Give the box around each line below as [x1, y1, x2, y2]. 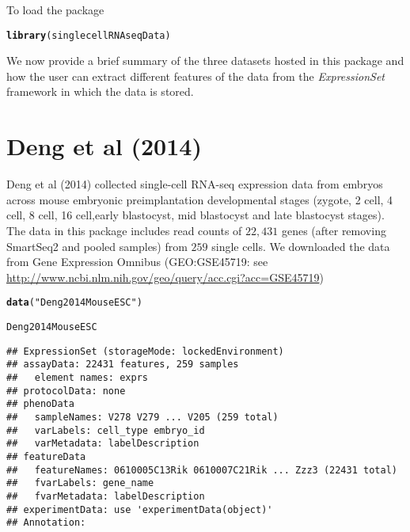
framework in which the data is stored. [6, 83, 194, 100]
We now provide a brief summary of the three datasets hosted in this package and [6, 52, 404, 69]
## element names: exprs [6, 371, 148, 383]
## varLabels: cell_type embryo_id [6, 424, 205, 436]
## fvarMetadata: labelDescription [6, 490, 205, 502]
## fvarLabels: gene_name [6, 477, 154, 489]
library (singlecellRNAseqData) [6, 29, 171, 41]
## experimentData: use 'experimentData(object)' [6, 503, 273, 515]
